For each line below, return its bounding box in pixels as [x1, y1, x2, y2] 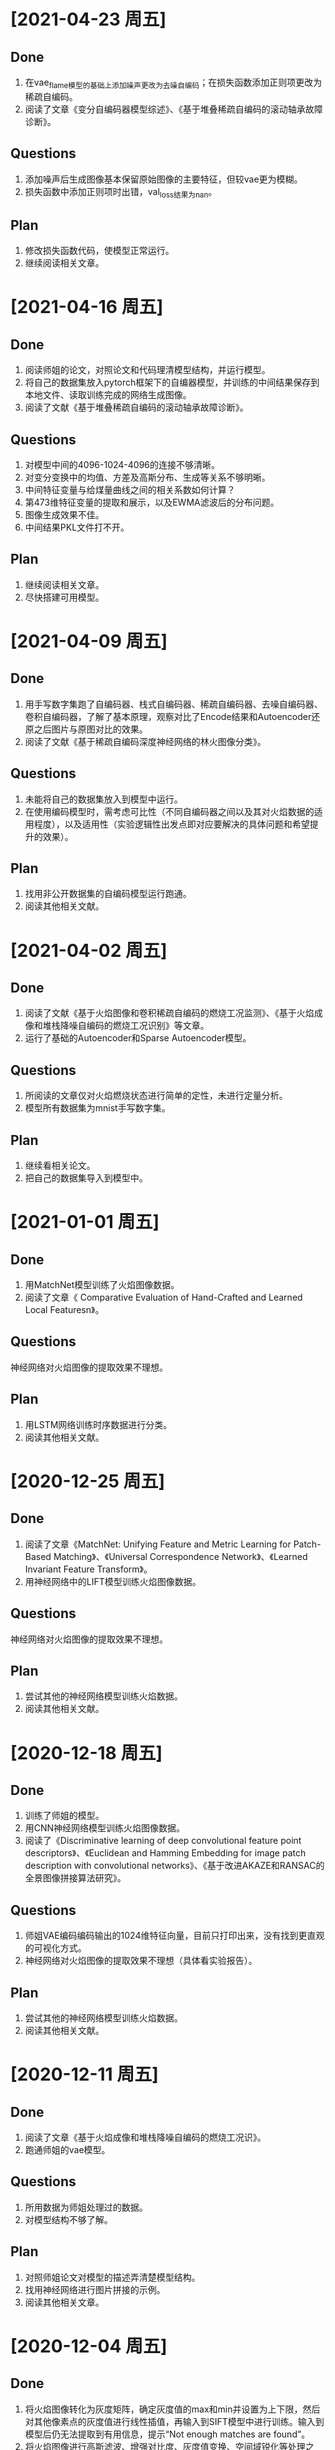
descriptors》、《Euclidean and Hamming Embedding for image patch [24, 1847, 307, 1859]
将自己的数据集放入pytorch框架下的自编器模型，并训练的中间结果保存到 [24, 376, 320, 389]
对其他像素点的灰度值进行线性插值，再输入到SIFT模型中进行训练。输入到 [24, 2415, 325, 2427]
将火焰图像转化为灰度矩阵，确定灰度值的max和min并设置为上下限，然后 [24, 2403, 321, 2415]
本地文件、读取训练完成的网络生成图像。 [24, 389, 192, 401]
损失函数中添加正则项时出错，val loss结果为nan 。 [24, 185, 218, 200]
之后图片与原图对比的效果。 [33, 723, 148, 735]
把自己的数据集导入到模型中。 [24, 1172, 148, 1184]
